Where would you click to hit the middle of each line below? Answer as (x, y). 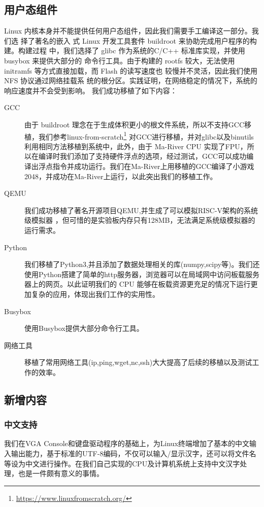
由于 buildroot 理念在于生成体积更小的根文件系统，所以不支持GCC (134, 124)
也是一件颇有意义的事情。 (61, 473)
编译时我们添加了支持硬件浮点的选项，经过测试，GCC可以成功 (142, 156)
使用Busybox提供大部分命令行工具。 (84, 328)
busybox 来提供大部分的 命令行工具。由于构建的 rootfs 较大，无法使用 (120, 60)
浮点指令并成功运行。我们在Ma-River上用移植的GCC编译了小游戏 (146, 166)
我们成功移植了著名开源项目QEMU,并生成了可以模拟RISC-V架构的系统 (141, 210)
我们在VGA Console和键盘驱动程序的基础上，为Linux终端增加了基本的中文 (127, 443)
